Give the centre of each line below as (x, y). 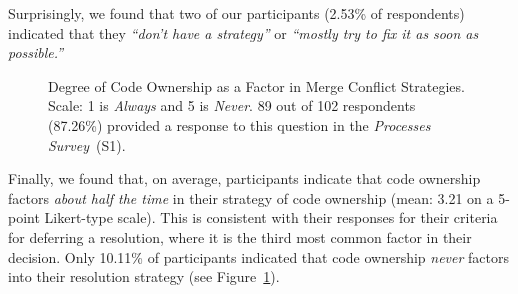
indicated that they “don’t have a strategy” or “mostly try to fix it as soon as (243, 32)
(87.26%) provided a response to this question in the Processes (239, 124)
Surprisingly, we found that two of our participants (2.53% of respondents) (236, 13)
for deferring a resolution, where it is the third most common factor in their (240, 236)
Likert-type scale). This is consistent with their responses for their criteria (271, 217)
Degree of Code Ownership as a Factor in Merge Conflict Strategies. (256, 85)
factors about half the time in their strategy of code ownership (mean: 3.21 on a (251, 197)
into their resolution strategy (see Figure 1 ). (144, 276)
